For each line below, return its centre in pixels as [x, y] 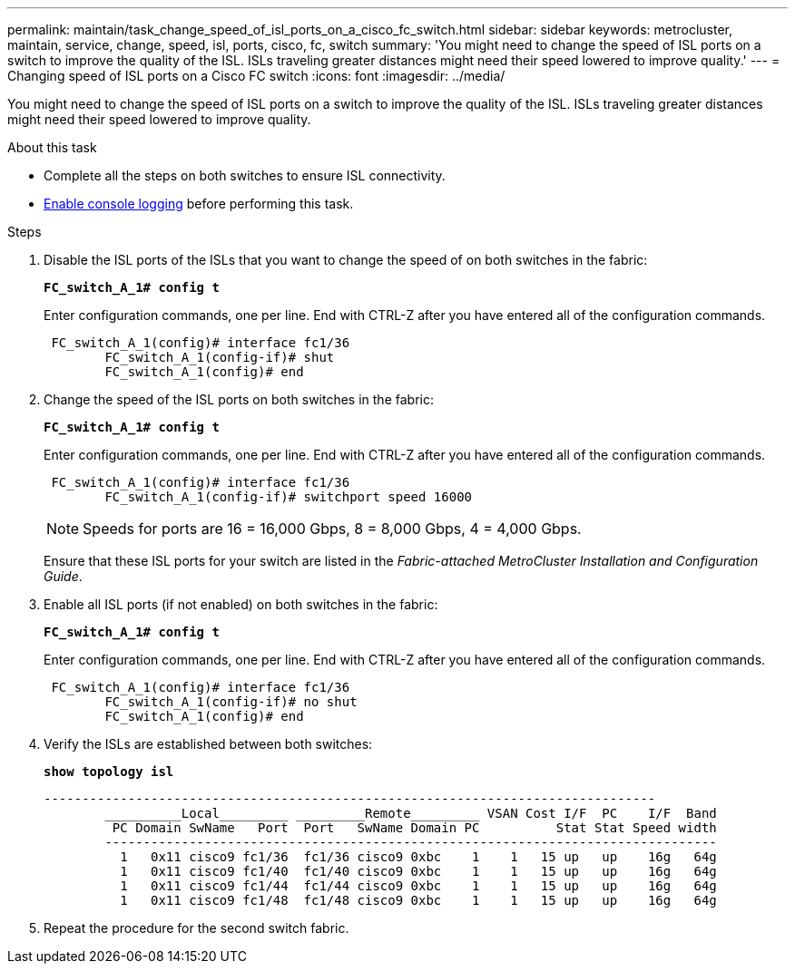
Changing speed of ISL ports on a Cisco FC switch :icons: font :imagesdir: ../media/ [256, 76]
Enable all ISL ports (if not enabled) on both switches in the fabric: [241, 604]
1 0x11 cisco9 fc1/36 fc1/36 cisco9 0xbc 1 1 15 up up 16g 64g [418, 857]
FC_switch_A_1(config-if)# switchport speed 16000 [289, 497]
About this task [52, 147]
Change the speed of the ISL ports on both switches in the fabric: [239, 399]
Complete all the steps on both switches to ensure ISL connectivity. [245, 175]
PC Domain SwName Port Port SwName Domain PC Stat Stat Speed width [414, 828]
